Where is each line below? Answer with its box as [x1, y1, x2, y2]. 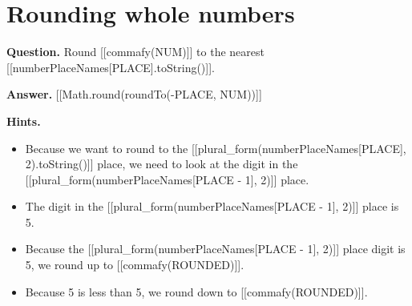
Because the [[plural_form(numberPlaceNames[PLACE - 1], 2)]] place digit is [25, 240, 406, 257]
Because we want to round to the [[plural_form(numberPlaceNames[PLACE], [25, 139, 406, 156]
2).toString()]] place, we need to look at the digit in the [25, 155, 298, 172]
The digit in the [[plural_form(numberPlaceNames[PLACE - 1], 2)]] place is [25, 198, 399, 215]
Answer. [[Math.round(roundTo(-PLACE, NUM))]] [6, 86, 262, 103]
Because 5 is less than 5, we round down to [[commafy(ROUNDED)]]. [25, 283, 368, 300]
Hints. [6, 112, 41, 129]
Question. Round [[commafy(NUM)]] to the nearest [6, 43, 265, 60]
